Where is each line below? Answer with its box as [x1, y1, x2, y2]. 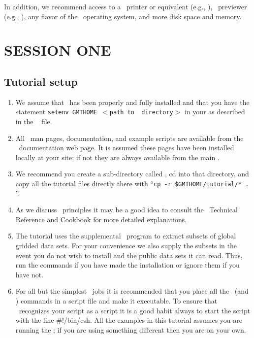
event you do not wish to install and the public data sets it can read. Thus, [15, 250, 243, 260]
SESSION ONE [4, 40, 111, 60]
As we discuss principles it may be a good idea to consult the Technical [15, 204, 238, 215]
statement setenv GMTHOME [15, 106, 97, 117]
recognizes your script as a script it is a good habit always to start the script [19, 305, 251, 315]
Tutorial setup [4, 73, 78, 89]
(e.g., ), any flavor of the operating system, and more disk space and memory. [4, 11, 242, 21]
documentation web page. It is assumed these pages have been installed [19, 142, 234, 153]
